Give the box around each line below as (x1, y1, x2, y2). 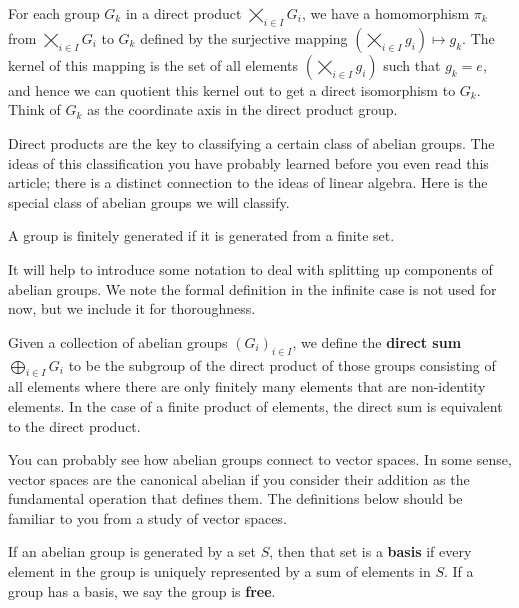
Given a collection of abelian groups (8, 331, 228, 352)
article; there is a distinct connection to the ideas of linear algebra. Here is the (8, 172, 488, 193)
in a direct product (125, 3, 242, 23)
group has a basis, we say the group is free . (8, 580, 276, 601)
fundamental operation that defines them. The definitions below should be (8, 488, 463, 509)
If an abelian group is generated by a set (8, 541, 256, 562)
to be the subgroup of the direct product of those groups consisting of (68, 354, 496, 375)
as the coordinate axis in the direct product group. (87, 99, 398, 120)
